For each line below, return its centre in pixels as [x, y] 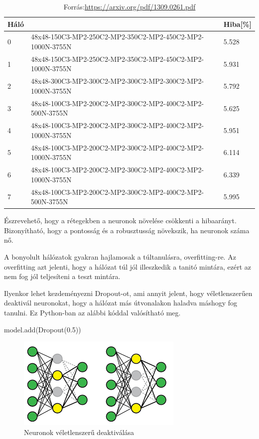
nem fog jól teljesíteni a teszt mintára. [62, 276]
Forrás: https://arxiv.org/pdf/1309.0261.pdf [129, 6]
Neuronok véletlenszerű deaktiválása [79, 432]
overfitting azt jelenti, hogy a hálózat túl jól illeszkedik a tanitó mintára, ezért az [128, 266]
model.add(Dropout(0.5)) [43, 329]
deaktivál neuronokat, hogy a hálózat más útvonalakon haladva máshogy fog [121, 303]
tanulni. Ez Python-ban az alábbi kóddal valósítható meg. [92, 312]
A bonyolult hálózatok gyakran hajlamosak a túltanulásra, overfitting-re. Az [120, 256]
